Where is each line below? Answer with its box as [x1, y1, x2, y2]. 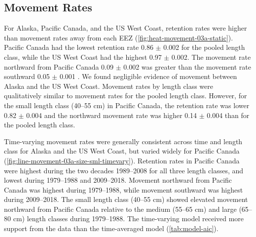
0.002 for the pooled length [163, 42, 245, 52]
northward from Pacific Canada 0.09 [4, 61, 113, 72]
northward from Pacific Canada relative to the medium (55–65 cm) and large [4, 203, 237, 214]
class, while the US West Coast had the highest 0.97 [4, 51, 162, 62]
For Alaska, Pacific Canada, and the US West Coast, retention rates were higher [4, 23, 247, 33]
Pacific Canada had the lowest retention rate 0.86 [4, 42, 153, 52]
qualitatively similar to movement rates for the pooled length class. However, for [4, 90, 247, 101]
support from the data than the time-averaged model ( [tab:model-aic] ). [4, 223, 219, 234]
